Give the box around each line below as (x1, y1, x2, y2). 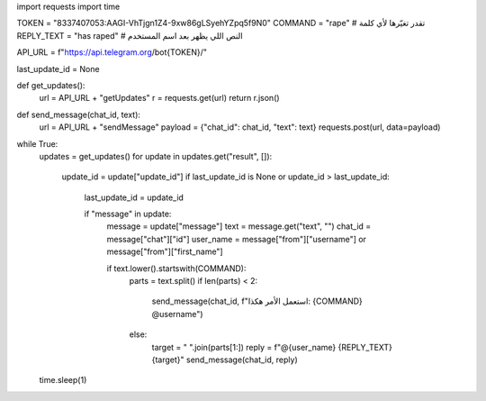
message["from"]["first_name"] (106, 246, 224, 257)
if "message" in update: (84, 208, 172, 220)
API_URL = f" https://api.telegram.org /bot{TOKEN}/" (16, 47, 207, 58)
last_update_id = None (16, 63, 100, 74)
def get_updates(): (16, 79, 85, 90)
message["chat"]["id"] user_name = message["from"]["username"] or (106, 233, 366, 244)
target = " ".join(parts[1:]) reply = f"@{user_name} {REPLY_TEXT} (151, 342, 393, 352)
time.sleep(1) (39, 375, 87, 386)
